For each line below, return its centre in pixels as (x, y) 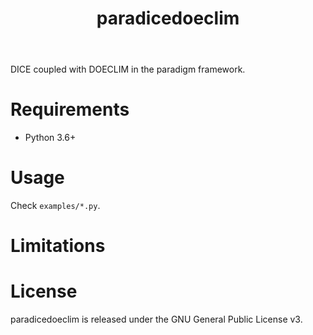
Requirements (70, 109)
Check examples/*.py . (55, 206)
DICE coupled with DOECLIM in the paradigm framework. (128, 69)
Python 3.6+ (50, 138)
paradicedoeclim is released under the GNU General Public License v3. (156, 319)
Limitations (58, 246)
